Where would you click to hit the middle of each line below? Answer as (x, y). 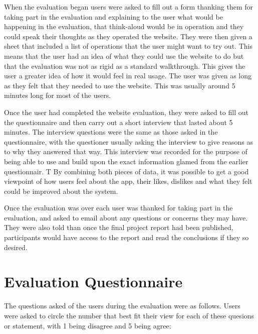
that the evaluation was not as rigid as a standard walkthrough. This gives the (125, 66)
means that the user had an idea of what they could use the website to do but (124, 55)
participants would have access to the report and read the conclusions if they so (126, 237)
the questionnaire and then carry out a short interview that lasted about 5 (118, 122)
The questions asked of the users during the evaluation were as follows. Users (122, 306)
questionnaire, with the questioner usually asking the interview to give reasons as (128, 141)
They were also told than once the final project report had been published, (119, 227)
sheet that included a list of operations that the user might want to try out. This (128, 46)
